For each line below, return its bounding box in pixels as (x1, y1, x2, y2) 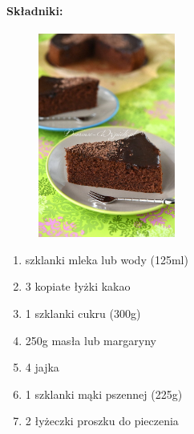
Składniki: (6, 2, 63, 18)
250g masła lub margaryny (25, 332, 156, 348)
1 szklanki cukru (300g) (25, 304, 141, 321)
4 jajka (25, 359, 59, 376)
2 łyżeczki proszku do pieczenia (25, 412, 179, 429)
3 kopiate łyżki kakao (25, 278, 131, 295)
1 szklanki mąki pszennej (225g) (25, 385, 183, 402)
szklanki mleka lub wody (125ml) (25, 251, 188, 267)
